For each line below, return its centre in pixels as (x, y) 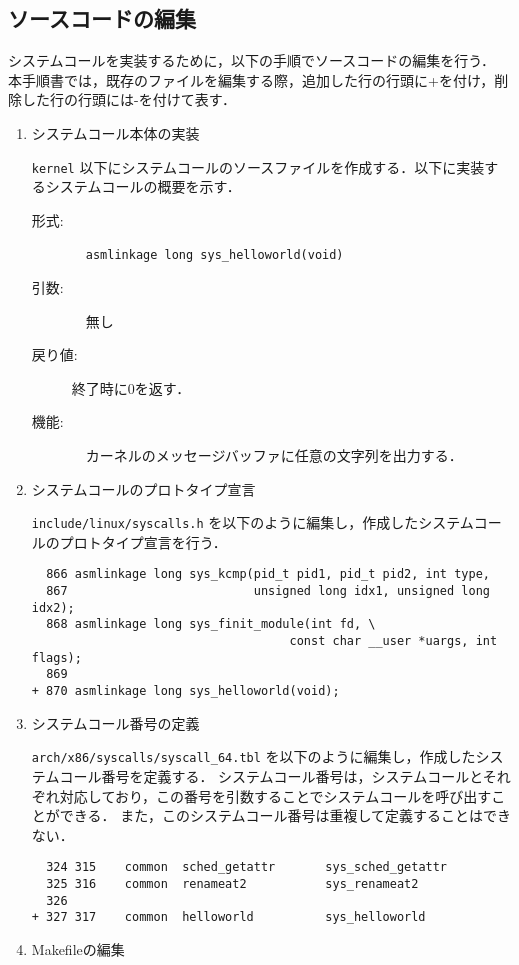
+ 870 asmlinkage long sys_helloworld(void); (185, 691)
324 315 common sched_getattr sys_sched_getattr (247, 867)
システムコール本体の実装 (115, 132)
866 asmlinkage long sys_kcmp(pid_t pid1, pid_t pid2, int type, (268, 574)
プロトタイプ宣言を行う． (143, 541)
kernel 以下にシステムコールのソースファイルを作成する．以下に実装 (258, 166)
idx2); (53, 607)
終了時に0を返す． (131, 387)
